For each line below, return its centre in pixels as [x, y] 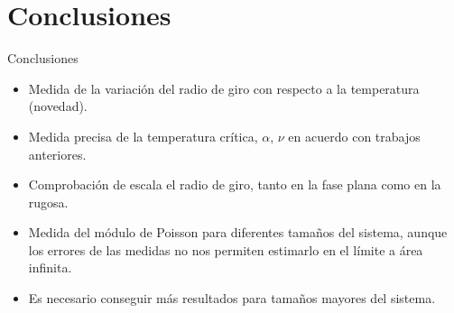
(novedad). [58, 106]
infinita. [50, 267]
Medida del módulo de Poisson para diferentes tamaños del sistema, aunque [238, 232]
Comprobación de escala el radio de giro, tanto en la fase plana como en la [235, 184]
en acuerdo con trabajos [354, 136]
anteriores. [57, 154]
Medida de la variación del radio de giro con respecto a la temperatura [224, 88]
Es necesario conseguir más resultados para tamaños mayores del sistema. [232, 298]
